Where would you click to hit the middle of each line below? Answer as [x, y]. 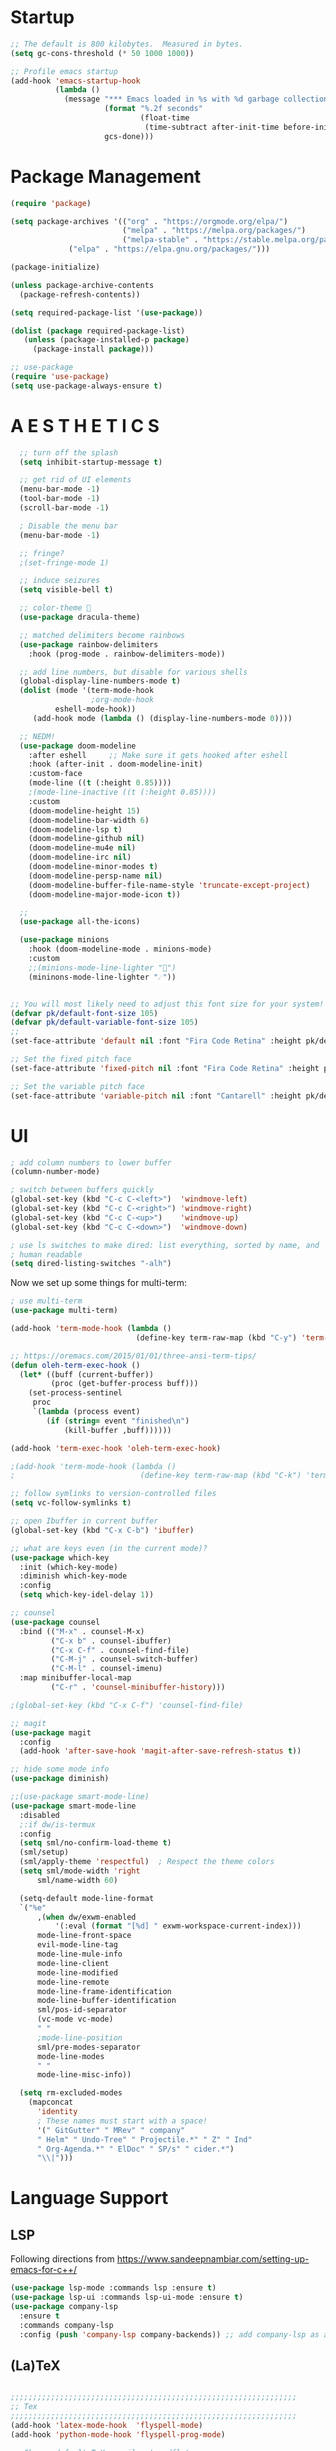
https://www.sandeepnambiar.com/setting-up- [213, 2259]
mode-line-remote [73, 1982]
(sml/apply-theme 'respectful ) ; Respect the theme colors [147, 1862]
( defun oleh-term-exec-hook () [75, 1365]
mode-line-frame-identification [104, 1991]
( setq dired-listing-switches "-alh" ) [91, 1264]
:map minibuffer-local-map [75, 1678]
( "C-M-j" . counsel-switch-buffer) [124, 1659]
